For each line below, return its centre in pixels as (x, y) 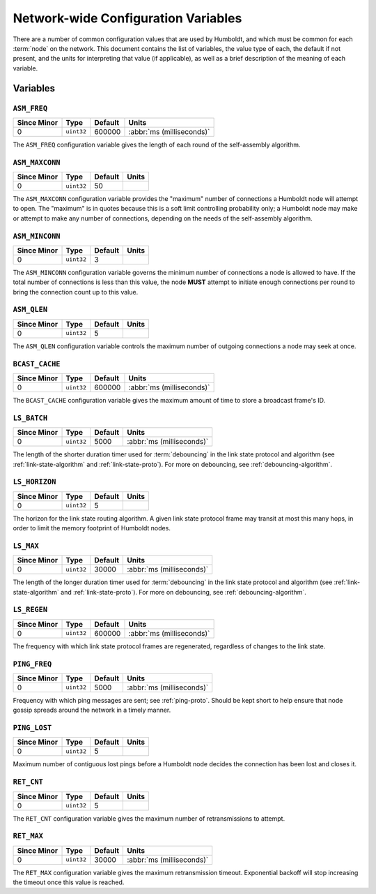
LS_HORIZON (34, 482)
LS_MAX (26, 546)
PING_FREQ (32, 664)
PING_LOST (32, 728)
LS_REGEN (30, 610)
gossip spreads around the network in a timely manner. (92, 710)
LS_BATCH (30, 418)
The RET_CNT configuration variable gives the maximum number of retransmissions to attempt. (149, 818)
